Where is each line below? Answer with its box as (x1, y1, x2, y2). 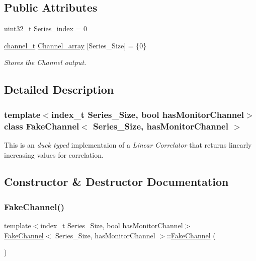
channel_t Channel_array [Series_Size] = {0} (4, 40, 147, 50)
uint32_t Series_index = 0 (4, 23, 88, 34)
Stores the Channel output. (4, 57, 87, 68)
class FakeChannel (4, 119, 79, 132)
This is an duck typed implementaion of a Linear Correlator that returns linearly (4, 139, 252, 150)
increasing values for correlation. (4, 149, 104, 160)
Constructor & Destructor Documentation (4, 174, 229, 189)
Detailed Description (4, 82, 114, 97)
